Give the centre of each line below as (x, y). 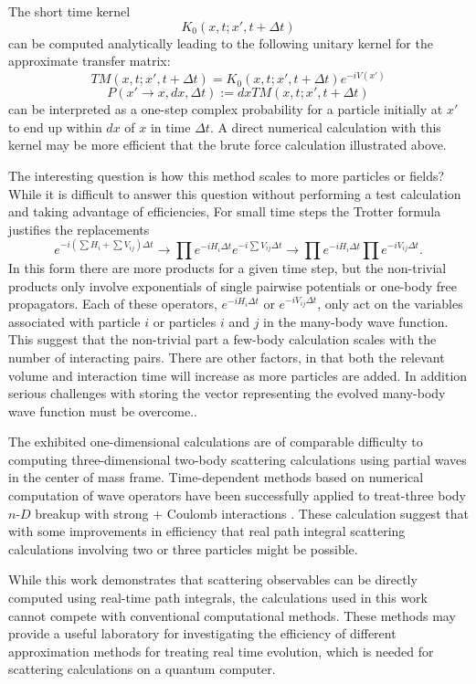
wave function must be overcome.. (103, 410)
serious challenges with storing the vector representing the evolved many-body (227, 393)
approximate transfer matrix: (90, 61)
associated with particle (74, 321)
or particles (185, 321)
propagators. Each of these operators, (113, 304)
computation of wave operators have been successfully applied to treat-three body (237, 495)
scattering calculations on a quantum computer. (142, 669)
